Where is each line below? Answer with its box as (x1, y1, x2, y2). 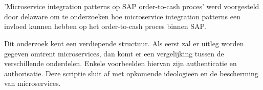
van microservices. (4, 78, 61, 88)
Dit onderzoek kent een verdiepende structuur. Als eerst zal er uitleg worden (4, 38, 244, 48)
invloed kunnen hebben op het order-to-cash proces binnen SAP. (4, 21, 206, 32)
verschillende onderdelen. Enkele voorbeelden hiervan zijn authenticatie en (4, 58, 237, 69)
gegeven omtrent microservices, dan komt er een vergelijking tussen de (4, 48, 224, 58)
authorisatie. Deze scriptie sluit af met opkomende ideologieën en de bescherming (4, 68, 258, 78)
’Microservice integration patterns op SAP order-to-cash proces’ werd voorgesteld (4, 1, 259, 12)
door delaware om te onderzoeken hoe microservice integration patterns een (4, 11, 240, 21)
